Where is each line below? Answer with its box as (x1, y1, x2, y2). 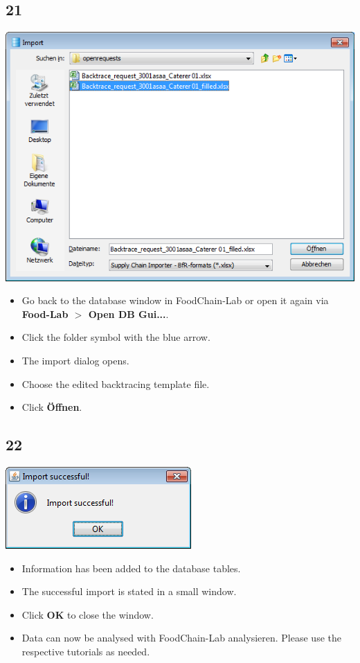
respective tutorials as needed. (21, 644, 150, 658)
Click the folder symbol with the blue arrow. (21, 330, 210, 344)
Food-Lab (21, 306, 69, 321)
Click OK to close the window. (21, 607, 154, 621)
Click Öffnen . (21, 400, 82, 414)
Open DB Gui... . (88, 306, 169, 321)
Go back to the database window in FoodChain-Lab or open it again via (21, 293, 329, 308)
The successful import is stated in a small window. (21, 584, 237, 599)
